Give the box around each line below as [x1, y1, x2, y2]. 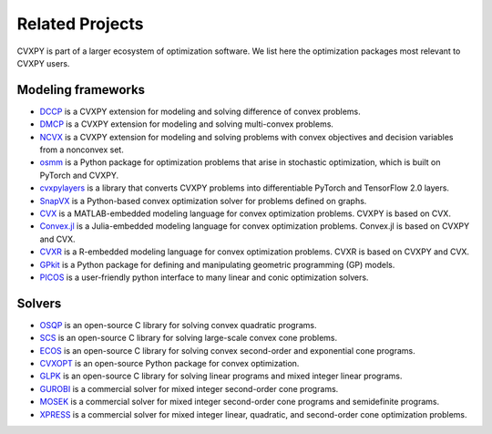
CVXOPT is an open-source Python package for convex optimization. [39, 358, 300, 368]
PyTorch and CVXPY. [39, 170, 119, 181]
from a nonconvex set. [39, 144, 125, 155]
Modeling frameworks [16, 82, 146, 98]
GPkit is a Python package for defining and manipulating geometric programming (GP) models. [39, 259, 395, 270]
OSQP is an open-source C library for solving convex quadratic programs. [39, 319, 317, 330]
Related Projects [16, 14, 145, 34]
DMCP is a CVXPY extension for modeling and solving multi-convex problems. [39, 119, 334, 129]
